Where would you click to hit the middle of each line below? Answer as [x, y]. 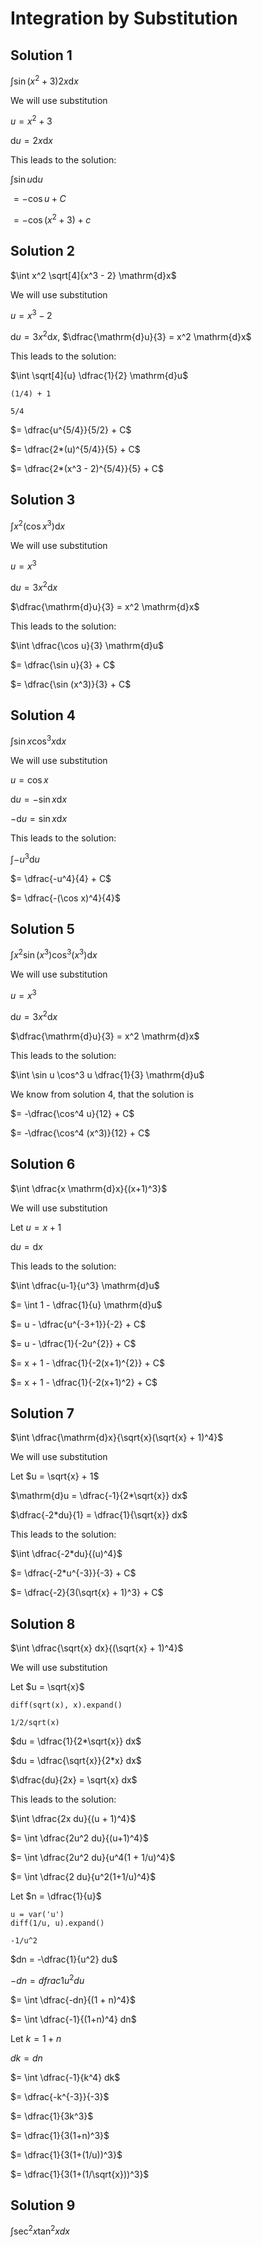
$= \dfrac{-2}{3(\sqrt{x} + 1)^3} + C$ [87, 1593]
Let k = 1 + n [36, 2038]
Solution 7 [42, 1413]
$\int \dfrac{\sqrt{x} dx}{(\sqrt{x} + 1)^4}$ [97, 1648]
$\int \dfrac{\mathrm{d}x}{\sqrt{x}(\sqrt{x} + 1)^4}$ [117, 1438]
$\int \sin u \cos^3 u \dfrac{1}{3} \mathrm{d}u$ [107, 1074]
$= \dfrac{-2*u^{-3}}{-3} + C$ [73, 1573]
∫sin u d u [26, 179]
